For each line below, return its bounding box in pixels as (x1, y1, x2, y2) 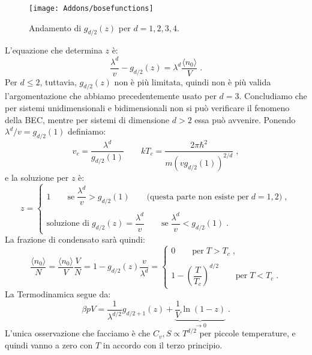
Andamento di (29, 21, 82, 34)
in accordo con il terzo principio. (103, 339, 223, 351)
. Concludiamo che (239, 90, 307, 102)
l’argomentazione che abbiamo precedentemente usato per (5, 90, 217, 102)
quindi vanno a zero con (5, 339, 93, 351)
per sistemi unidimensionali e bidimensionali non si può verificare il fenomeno (5, 102, 290, 114)
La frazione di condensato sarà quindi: (5, 233, 145, 246)
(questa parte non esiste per (146, 192, 249, 201)
